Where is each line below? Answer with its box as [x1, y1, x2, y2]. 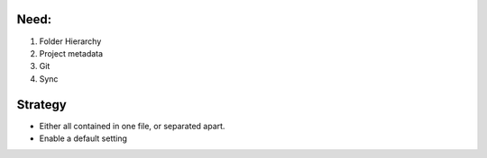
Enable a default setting [39, 133, 128, 144]
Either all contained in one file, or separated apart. [39, 120, 225, 131]
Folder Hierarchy [39, 36, 102, 47]
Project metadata [39, 48, 104, 58]
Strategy [16, 97, 67, 112]
